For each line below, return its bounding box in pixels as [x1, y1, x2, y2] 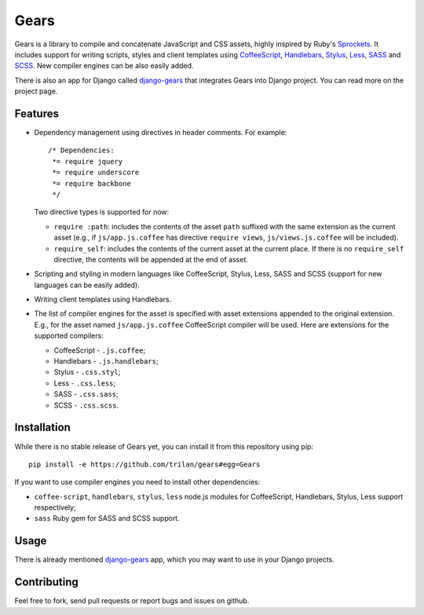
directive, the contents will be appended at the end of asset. [53, 254, 249, 264]
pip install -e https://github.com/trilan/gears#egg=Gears [28, 459, 261, 469]
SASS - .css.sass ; [53, 390, 119, 399]
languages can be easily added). [34, 280, 141, 290]
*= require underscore [52, 168, 140, 177]
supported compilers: [34, 331, 104, 341]
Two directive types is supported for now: [34, 207, 170, 217]
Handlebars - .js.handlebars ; [53, 357, 159, 366]
